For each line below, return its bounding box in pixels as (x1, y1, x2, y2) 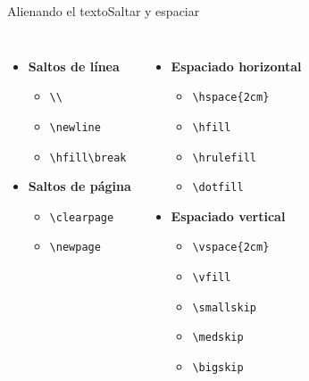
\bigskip (192, 361, 244, 375)
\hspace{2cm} (192, 91, 270, 104)
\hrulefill (192, 151, 256, 164)
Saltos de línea (28, 56, 120, 75)
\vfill (192, 271, 231, 285)
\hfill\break (49, 151, 127, 164)
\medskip (192, 331, 244, 344)
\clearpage (49, 211, 114, 224)
